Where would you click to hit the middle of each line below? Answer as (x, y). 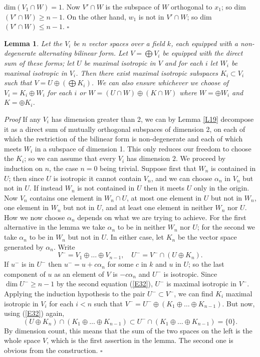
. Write (64, 246)
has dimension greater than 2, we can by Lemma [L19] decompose (153, 119)
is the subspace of (133, 7)
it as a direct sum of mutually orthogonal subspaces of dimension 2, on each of (125, 129)
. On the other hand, (94, 16)
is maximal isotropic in (202, 284)
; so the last (206, 264)
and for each (184, 62)
